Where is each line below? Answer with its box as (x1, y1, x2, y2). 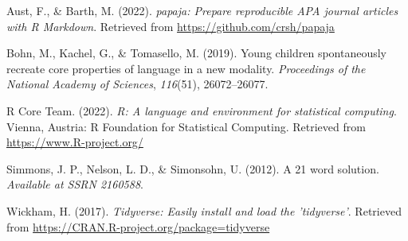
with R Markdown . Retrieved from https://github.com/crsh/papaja (6, 17, 335, 34)
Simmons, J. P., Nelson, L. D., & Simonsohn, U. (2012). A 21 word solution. (6, 160, 379, 177)
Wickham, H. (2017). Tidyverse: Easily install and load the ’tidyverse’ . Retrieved (6, 202, 402, 219)
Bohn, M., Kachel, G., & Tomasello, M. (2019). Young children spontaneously (6, 45, 386, 61)
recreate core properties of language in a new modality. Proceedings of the (6, 60, 366, 76)
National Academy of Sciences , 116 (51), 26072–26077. (6, 76, 269, 92)
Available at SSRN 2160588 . (6, 176, 143, 192)
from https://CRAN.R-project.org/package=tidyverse (6, 218, 270, 235)
